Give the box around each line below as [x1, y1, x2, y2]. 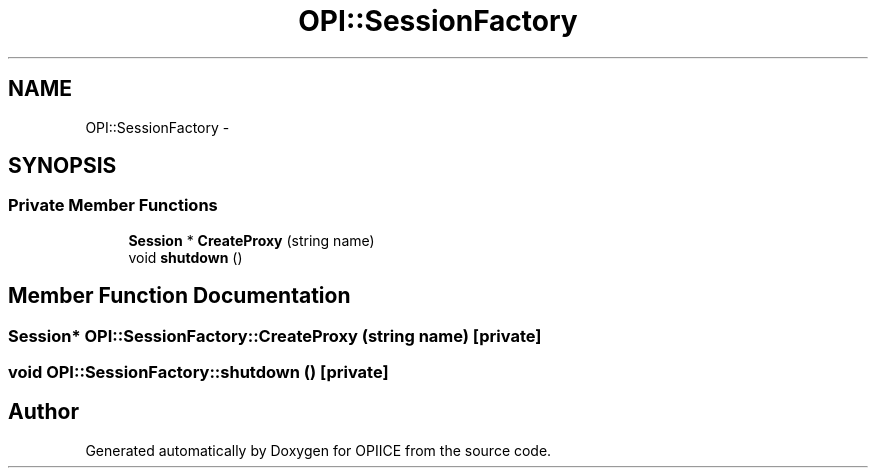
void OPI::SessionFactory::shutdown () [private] [8, 362, 389, 383]
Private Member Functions [8, 195, 218, 216]
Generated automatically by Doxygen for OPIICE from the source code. [85, 441, 552, 459]
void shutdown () [128, 248, 243, 266]
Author [8, 399, 79, 425]
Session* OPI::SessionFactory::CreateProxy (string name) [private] [8, 325, 542, 346]
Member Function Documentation [8, 283, 351, 309]
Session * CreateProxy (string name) [128, 231, 375, 249]
